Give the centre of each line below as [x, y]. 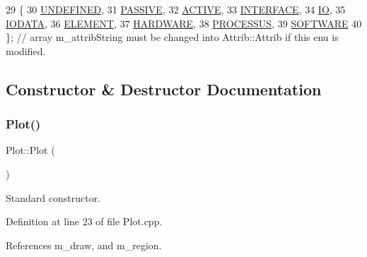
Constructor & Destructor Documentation [164, 89]
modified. [26, 50]
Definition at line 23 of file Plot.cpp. [84, 221]
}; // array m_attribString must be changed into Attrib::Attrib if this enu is [172, 37]
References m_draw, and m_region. [84, 245]
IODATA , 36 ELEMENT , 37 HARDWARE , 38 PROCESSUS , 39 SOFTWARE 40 [184, 23]
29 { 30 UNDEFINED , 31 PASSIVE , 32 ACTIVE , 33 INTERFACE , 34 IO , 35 [176, 9]
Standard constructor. [53, 197]
